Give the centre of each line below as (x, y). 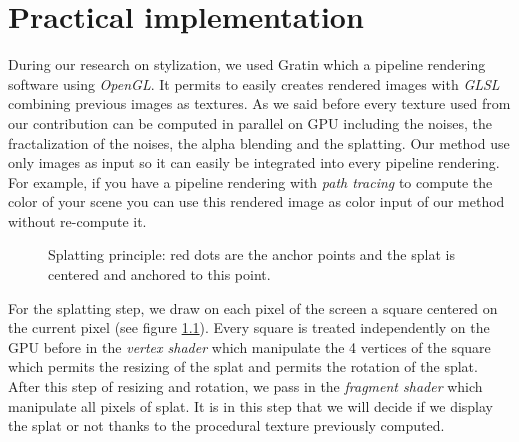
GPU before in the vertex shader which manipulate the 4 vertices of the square (249, 346)
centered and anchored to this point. (159, 274)
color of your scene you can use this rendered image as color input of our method (256, 201)
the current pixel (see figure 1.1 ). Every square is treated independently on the (249, 327)
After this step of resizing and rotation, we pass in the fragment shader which (245, 386)
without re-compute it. (77, 220)
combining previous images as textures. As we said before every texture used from (259, 103)
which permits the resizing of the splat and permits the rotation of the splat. (243, 366)
